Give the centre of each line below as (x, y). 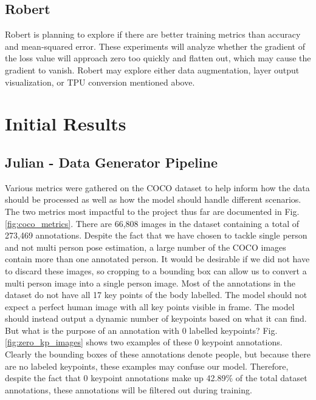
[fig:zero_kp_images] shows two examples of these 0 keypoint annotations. (144, 342)
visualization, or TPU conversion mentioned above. (100, 82)
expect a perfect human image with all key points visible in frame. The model (150, 306)
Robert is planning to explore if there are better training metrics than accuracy (153, 34)
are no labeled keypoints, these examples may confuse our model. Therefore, (147, 366)
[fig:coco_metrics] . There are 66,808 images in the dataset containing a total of (152, 223)
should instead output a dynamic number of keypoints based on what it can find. (156, 318)
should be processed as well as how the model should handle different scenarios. (153, 199)
